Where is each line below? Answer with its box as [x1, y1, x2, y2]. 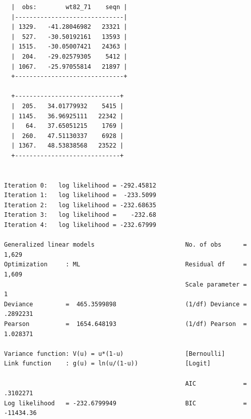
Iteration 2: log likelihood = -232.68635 [4, 201, 156, 209]
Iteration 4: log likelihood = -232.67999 [4, 221, 156, 229]
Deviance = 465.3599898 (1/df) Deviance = [4, 300, 247, 308]
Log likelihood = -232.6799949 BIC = [4, 399, 247, 407]
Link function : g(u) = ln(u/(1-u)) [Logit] [4, 360, 211, 367]
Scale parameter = [185, 281, 247, 288]
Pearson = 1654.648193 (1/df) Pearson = [4, 320, 247, 328]
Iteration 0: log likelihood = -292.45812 [4, 181, 156, 189]
